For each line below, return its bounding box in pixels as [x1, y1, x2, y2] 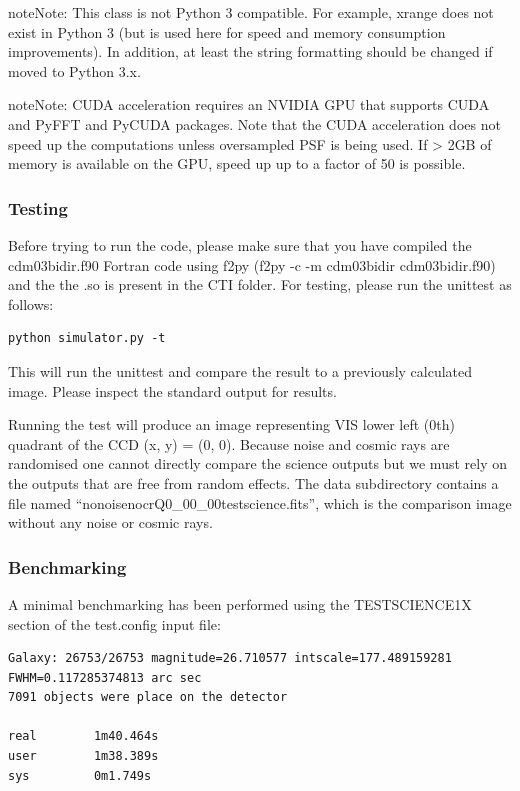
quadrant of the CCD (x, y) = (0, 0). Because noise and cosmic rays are [8, 433, 450, 454]
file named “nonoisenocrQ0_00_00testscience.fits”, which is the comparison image [8, 492, 512, 513]
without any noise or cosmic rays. [8, 512, 213, 533]
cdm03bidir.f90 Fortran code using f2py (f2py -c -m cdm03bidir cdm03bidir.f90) [8, 254, 496, 275]
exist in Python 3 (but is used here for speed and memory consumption [8, 21, 446, 42]
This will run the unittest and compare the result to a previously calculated [8, 360, 473, 381]
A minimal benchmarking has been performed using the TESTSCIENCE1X [8, 593, 472, 614]
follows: [8, 293, 54, 314]
